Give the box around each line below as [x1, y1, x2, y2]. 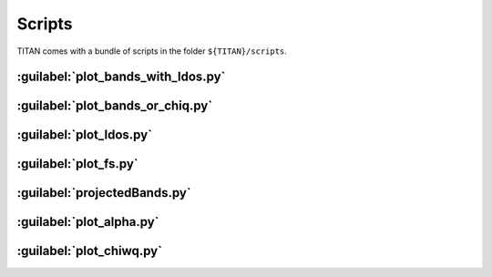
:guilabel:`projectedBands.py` [16, 185, 191, 200]
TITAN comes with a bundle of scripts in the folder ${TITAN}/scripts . [16, 46, 287, 56]
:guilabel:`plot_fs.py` [16, 156, 138, 172]
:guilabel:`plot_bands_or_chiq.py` [16, 98, 213, 114]
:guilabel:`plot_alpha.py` [16, 214, 159, 230]
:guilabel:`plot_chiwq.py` [16, 243, 163, 259]
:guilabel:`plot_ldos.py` [16, 128, 153, 143]
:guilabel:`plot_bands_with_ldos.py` [16, 69, 226, 85]
